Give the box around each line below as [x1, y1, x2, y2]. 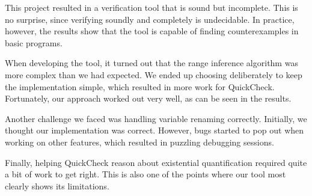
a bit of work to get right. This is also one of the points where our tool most [5, 168, 286, 180]
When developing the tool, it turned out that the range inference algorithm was [5, 57, 298, 69]
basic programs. [5, 36, 63, 49]
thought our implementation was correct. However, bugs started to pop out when [5, 124, 304, 136]
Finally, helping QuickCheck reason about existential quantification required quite [5, 156, 307, 168]
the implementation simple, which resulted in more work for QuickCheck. [5, 80, 275, 93]
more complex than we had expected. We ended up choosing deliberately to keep [5, 68, 302, 81]
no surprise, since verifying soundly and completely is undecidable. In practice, [5, 13, 295, 25]
